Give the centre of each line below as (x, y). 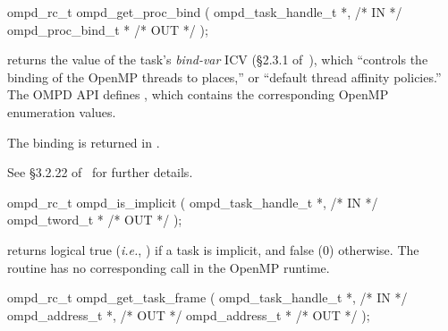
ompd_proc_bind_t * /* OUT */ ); (108, 29)
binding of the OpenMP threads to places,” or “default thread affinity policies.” (224, 76)
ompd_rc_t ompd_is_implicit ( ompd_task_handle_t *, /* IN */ (193, 202)
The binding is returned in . (84, 142)
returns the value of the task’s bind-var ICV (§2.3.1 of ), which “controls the (218, 59)
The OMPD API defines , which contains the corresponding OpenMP (198, 94)
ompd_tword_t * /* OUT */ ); (95, 220)
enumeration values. (62, 111)
